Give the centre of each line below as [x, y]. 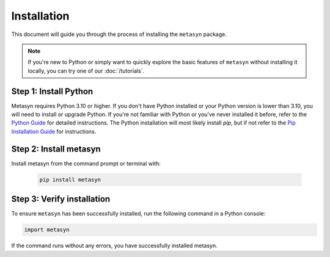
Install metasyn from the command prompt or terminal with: [86, 163]
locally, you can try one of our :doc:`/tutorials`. [86, 71]
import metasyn [47, 230]
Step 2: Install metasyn [56, 149]
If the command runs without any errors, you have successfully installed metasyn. [114, 246]
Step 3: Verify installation [61, 199]
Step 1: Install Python [52, 91]
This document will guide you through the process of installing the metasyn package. [119, 34]
